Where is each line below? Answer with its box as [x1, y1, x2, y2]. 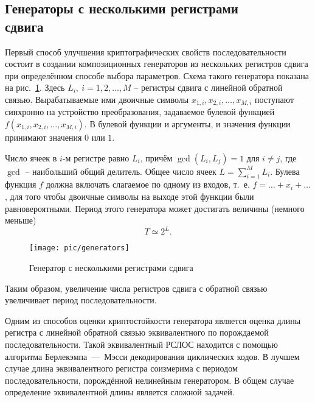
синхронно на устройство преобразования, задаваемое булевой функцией [5, 105, 275, 118]
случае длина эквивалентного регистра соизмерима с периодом [5, 362, 238, 375]
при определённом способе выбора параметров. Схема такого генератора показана [5, 69, 309, 82]
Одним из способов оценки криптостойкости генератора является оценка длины [5, 314, 301, 326]
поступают [255, 93, 294, 105]
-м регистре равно [62, 151, 130, 164]
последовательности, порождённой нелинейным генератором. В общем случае [5, 373, 294, 386]
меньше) [5, 214, 36, 227]
